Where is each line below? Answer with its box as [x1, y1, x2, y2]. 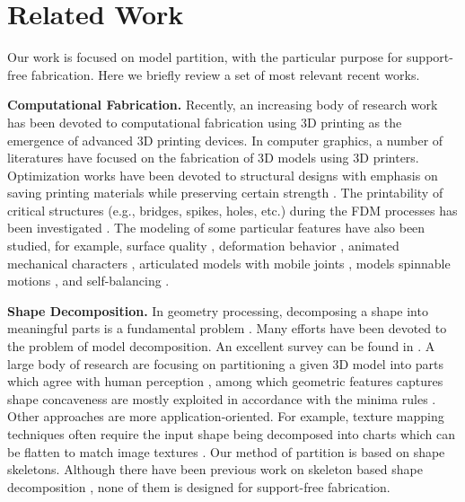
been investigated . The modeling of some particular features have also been [7, 218, 426, 237]
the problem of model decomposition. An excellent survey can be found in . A [7, 337, 435, 356]
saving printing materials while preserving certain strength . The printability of [7, 183, 443, 202]
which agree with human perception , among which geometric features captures [7, 372, 443, 391]
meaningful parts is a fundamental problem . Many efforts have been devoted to [7, 319, 447, 338]
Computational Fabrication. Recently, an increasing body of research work [7, 95, 438, 114]
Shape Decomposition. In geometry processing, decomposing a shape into [7, 301, 428, 320]
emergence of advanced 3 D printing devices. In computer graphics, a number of [7, 130, 443, 149]
